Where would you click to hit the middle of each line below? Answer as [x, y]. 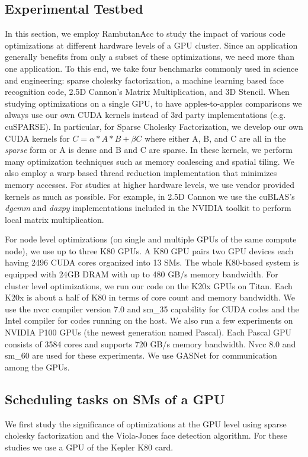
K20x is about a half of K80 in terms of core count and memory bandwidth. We [150, 297]
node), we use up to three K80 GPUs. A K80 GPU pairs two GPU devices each [149, 250]
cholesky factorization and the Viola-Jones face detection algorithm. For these [146, 435]
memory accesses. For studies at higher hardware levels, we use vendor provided [150, 184]
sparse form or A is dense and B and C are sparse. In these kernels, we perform [149, 150]
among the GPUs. [37, 367]
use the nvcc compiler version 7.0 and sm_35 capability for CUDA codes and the [152, 309]
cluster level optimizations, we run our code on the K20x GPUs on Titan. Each [149, 285]
